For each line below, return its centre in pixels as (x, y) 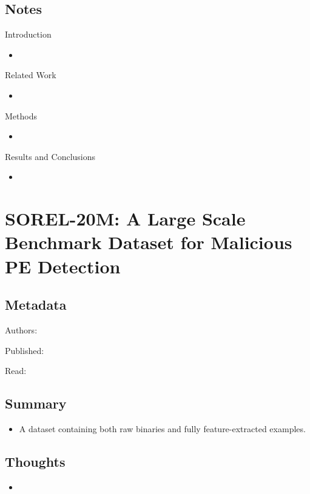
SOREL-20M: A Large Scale (125, 219)
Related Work (31, 75)
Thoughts (35, 461)
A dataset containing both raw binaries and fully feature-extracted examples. (162, 428)
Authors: (21, 329)
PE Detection (63, 266)
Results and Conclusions (50, 156)
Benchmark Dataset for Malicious (149, 242)
